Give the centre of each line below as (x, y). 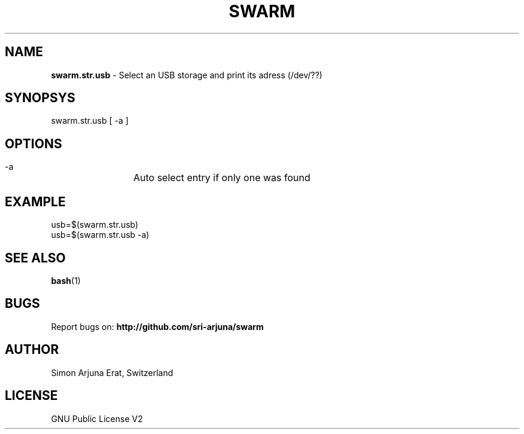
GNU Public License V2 (97, 418)
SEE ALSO (35, 258)
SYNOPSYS (40, 98)
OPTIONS (33, 143)
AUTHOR (32, 350)
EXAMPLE (35, 201)
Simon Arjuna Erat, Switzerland (112, 372)
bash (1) (66, 280)
